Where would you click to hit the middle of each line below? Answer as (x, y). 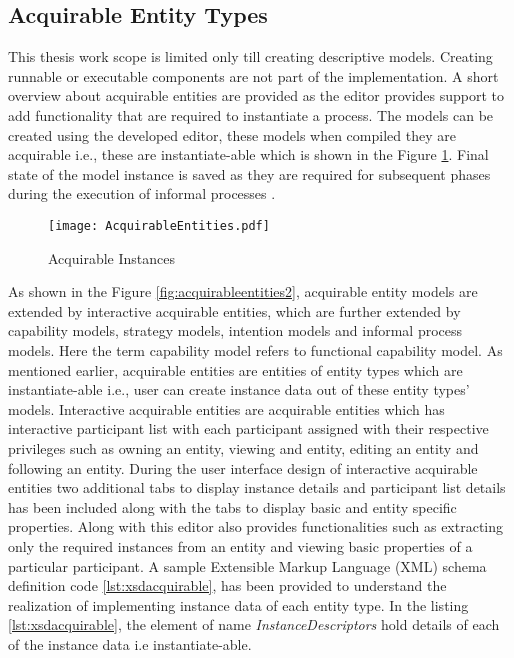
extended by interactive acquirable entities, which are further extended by (234, 310)
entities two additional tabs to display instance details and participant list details (257, 487)
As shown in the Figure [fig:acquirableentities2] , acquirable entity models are (243, 291)
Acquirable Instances (111, 257)
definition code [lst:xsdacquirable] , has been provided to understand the (227, 585)
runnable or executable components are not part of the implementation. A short (253, 75)
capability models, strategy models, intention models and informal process (235, 330)
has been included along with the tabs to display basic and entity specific (232, 506)
